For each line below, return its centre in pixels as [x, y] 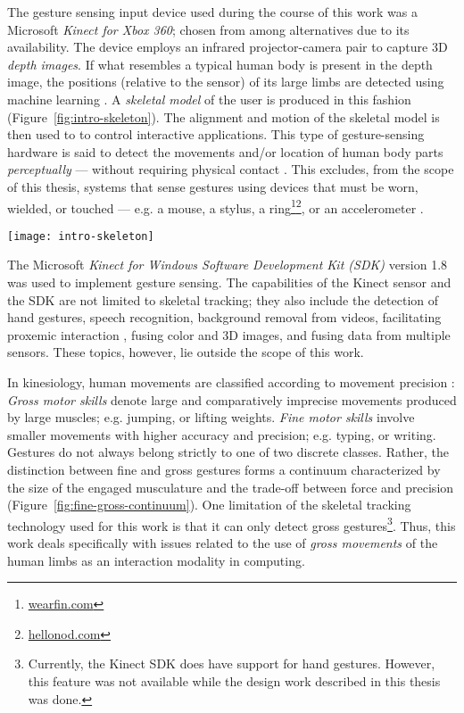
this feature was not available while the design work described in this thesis [234, 680]
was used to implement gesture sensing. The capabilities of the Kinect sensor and [229, 282]
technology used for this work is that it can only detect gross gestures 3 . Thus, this [232, 524]
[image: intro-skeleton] [81, 236]
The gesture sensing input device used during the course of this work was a [212, 12]
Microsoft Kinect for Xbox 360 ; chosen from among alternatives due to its [208, 29]
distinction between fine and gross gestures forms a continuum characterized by [224, 469]
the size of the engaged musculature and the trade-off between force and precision [231, 487]
